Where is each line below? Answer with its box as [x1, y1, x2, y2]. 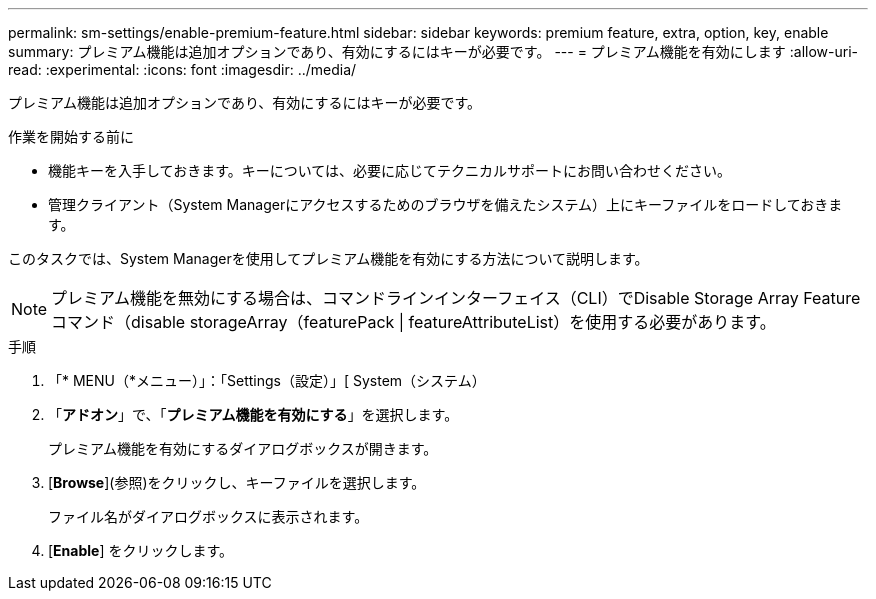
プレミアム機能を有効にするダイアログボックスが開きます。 [48, 440, 438, 457]
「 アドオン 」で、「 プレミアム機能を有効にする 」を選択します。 [48, 406, 459, 423]
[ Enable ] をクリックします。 [48, 542, 234, 559]
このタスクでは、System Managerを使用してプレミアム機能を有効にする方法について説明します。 [8, 250, 649, 267]
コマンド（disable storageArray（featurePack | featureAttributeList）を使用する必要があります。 [51, 312, 776, 332]
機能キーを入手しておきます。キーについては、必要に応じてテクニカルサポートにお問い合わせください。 [48, 162, 732, 179]
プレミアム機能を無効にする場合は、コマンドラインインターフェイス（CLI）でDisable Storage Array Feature [51, 288, 861, 308]
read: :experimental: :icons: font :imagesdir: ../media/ [8, 61, 357, 78]
